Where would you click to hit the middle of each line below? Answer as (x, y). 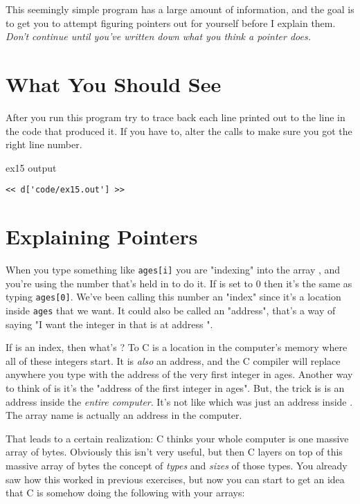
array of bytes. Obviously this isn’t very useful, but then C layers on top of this (174, 452)
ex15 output (31, 167)
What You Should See (114, 83)
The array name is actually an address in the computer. (124, 415)
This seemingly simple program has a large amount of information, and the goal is (180, 9)
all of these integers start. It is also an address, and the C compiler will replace (173, 360)
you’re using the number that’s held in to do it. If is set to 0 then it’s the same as (179, 283)
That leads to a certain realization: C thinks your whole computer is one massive (177, 438)
